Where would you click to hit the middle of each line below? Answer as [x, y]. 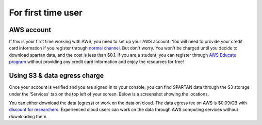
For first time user [46, 13]
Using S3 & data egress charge [57, 76]
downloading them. [28, 116]
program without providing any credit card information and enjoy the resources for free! [97, 62]
